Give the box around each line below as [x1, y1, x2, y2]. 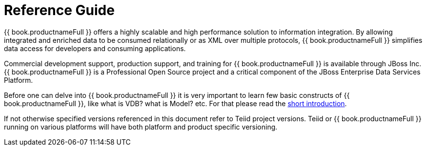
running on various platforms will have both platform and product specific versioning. [4, 122, 278, 131]
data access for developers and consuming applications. [4, 44, 186, 53]
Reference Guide [4, 2, 115, 19]
